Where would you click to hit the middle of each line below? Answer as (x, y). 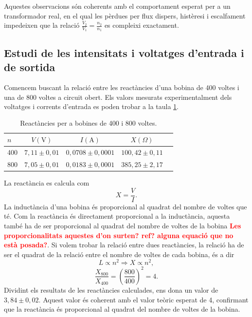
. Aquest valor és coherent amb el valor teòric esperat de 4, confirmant (144, 299)
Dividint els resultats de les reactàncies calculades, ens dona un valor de (111, 289)
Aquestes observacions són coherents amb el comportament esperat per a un (117, 6)
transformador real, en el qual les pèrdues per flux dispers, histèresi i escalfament (125, 15)
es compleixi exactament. (142, 25)
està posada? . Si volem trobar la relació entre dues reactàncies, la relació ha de (124, 245)
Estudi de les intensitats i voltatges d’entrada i (124, 52)
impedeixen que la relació (42, 25)
